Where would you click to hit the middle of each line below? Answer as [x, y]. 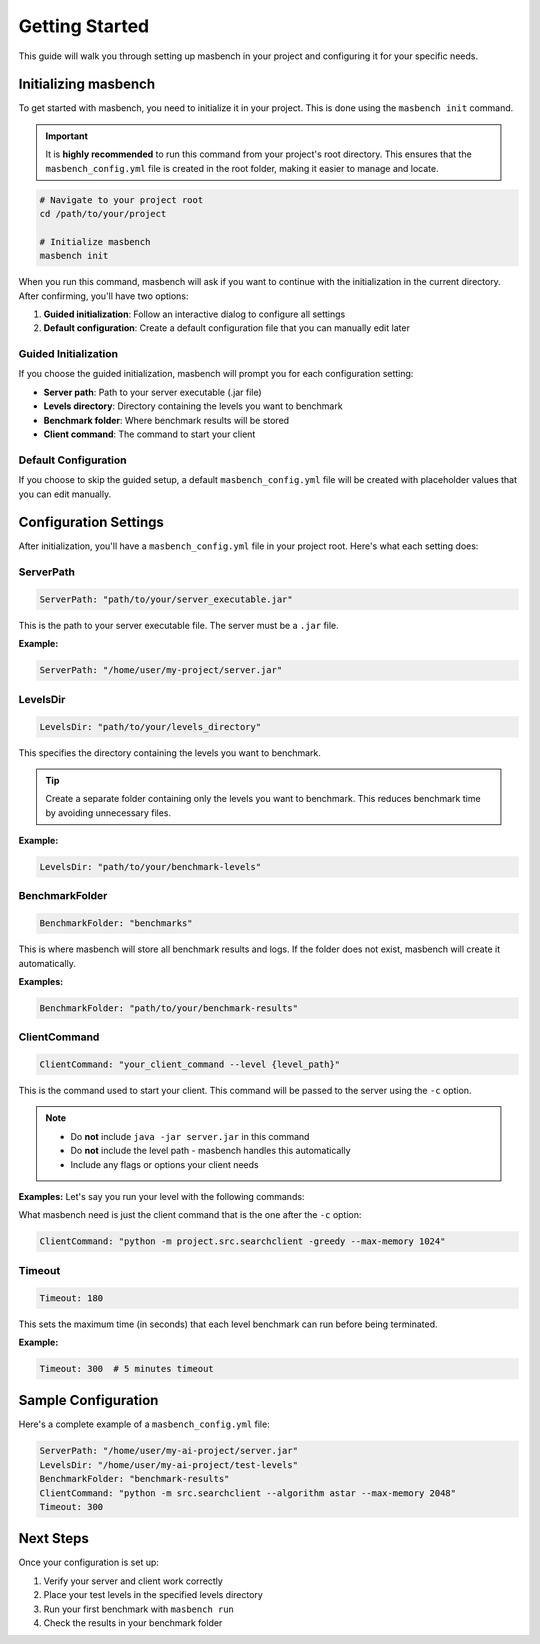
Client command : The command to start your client [149, 434]
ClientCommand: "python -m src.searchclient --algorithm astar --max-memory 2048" [248, 1493]
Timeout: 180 [71, 1298]
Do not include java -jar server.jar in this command [190, 1136]
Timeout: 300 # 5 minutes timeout [126, 1368]
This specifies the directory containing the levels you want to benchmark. [170, 752]
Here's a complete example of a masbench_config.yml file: [144, 1424]
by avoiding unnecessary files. [108, 812]
